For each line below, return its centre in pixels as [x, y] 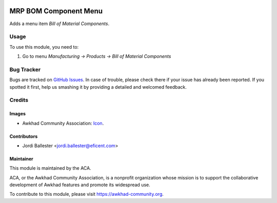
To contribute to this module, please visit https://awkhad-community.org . [87, 194]
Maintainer [21, 158]
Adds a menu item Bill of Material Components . [60, 24]
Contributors [24, 136]
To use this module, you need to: [44, 47]
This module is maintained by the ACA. [51, 168]
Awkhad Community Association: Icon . [63, 123]
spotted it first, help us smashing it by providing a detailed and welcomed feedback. [98, 87]
